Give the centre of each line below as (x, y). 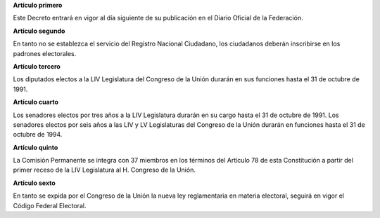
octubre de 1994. (38, 135)
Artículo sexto (34, 183)
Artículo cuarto (36, 102)
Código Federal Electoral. (50, 205)
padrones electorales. (45, 53)
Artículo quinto (36, 147)
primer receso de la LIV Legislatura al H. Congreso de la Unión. (104, 170)
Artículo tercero (37, 66)
